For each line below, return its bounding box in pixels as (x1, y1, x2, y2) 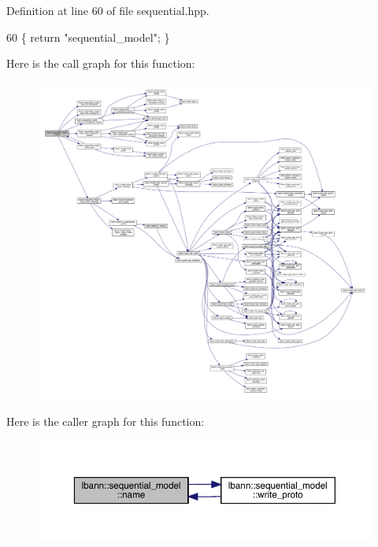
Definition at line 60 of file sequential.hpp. (6, 2, 209, 18)
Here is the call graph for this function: (6, 55, 195, 72)
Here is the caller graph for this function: (6, 413, 205, 430)
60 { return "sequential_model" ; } (6, 28, 170, 45)
